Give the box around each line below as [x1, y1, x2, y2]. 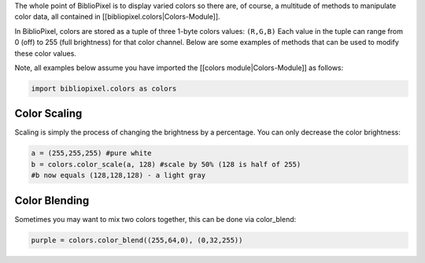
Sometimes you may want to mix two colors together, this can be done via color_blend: [14, 214, 297, 224]
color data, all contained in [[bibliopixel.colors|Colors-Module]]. [14, 12, 220, 21]
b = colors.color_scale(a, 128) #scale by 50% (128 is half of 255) [31, 160, 301, 169]
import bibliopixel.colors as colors [31, 83, 177, 93]
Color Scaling [14, 107, 83, 120]
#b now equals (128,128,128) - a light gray [31, 171, 206, 180]
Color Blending [14, 194, 90, 207]
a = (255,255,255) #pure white [31, 149, 153, 157]
